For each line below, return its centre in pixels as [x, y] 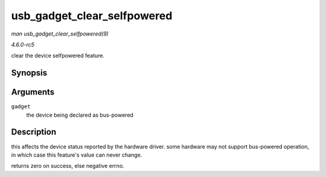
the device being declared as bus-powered [80, 115]
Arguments [33, 92]
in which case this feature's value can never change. [77, 155]
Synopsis [29, 73]
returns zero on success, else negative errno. [68, 166]
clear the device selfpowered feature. [58, 56]
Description [34, 132]
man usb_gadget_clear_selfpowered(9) [60, 34]
